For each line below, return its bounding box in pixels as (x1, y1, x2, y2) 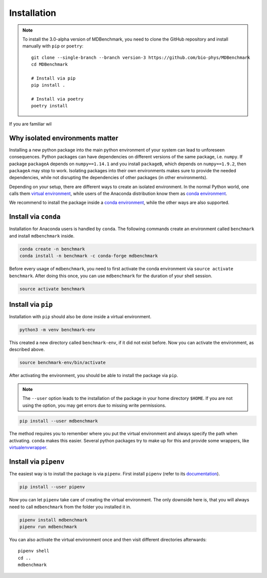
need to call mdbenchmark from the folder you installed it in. (9, 504, 132, 510)
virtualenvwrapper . (9, 444, 48, 450)
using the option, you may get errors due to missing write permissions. (22, 402, 167, 408)
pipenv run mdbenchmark (19, 524, 78, 530)
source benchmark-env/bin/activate (19, 360, 106, 366)
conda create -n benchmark (19, 246, 85, 252)
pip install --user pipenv (19, 484, 85, 490)
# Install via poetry (31, 96, 84, 102)
